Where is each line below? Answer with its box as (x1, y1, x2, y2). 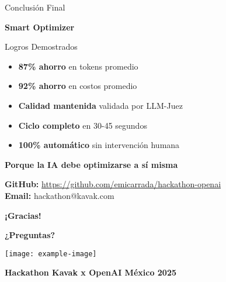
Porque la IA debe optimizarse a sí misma (5, 158, 178, 170)
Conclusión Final (5, 1, 65, 13)
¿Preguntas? (5, 229, 55, 241)
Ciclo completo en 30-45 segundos (18, 119, 147, 131)
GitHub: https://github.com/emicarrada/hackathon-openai (5, 178, 221, 190)
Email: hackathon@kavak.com (5, 189, 114, 201)
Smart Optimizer (5, 20, 75, 33)
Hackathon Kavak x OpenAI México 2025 (5, 266, 176, 278)
